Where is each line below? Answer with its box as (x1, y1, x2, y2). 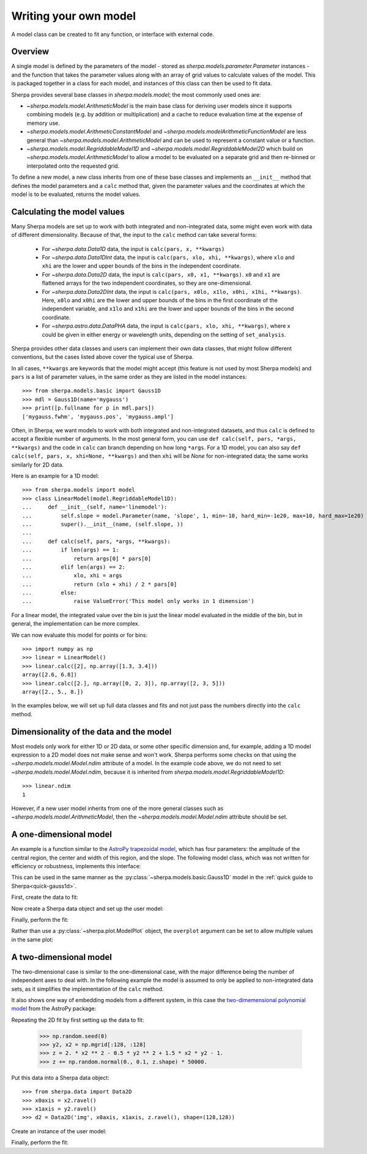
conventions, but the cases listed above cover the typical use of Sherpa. (11, 353, 194, 361)
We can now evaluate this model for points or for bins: (11, 631, 148, 639)
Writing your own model (11, 9, 136, 23)
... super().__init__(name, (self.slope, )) (22, 520, 183, 528)
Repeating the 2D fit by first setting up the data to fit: (11, 1016, 144, 1024)
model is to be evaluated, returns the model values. (11, 190, 141, 198)
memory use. (26, 119, 61, 127)
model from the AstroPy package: (11, 1005, 97, 1013)
